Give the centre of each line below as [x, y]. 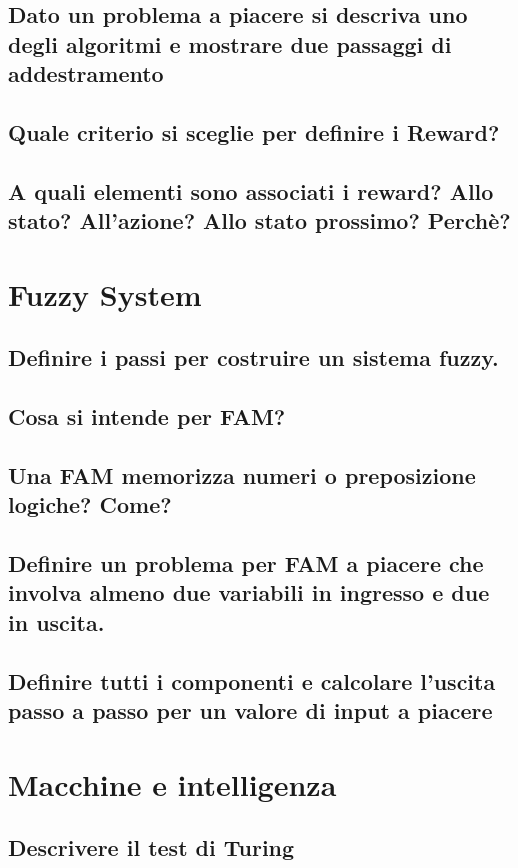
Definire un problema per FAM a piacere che [246, 563]
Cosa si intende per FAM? [147, 416]
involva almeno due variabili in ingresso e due [249, 592]
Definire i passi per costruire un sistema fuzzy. [253, 357]
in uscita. [56, 621]
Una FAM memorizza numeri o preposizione [242, 474]
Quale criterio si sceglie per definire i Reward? [254, 131]
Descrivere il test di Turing [151, 847]
